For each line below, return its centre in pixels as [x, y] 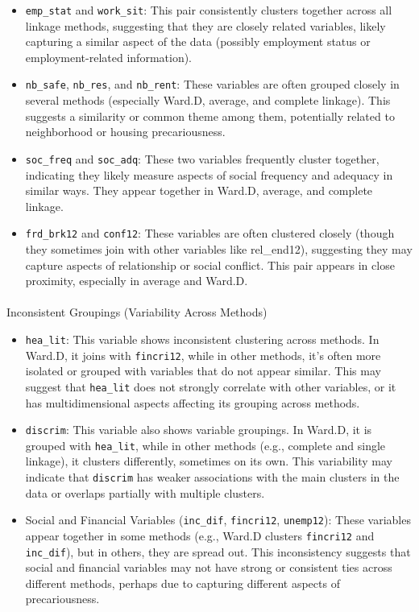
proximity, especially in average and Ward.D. [137, 281]
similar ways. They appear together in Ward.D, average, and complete [199, 190]
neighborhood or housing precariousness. [125, 132]
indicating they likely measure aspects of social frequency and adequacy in [209, 174]
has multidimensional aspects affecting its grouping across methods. [193, 402]
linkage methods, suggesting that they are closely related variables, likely [205, 25]
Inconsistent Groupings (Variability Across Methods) [137, 312]
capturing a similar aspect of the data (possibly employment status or [198, 41]
